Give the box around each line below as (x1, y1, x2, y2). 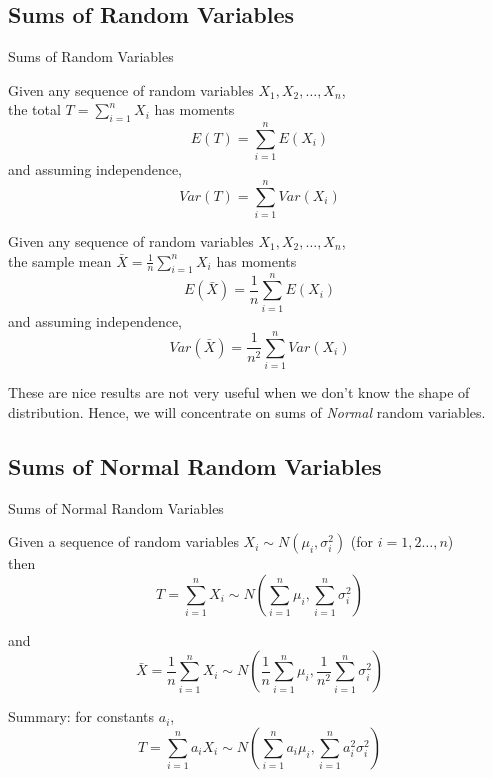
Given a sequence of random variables (8, 531, 239, 552)
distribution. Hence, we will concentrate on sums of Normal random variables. (8, 401, 486, 422)
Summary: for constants (8, 706, 155, 727)
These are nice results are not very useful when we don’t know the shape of (8, 382, 470, 403)
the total (8, 99, 61, 120)
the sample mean (8, 250, 112, 271)
